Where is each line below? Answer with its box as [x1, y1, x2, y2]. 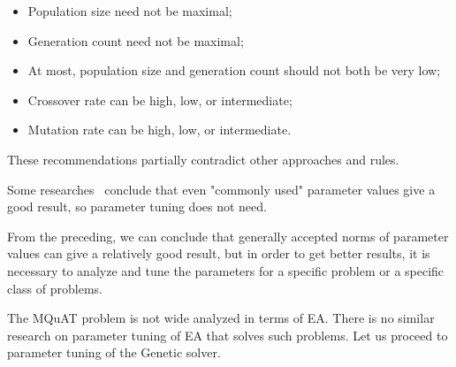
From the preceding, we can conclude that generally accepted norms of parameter [7, 226, 449, 245]
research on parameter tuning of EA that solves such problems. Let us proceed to [7, 325, 448, 344]
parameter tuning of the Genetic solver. [7, 343, 221, 362]
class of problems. [7, 279, 103, 297]
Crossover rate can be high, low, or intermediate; [27, 90, 293, 109]
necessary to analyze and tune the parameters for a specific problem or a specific [7, 261, 445, 279]
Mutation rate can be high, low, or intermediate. [27, 120, 292, 139]
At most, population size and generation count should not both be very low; [27, 61, 441, 80]
